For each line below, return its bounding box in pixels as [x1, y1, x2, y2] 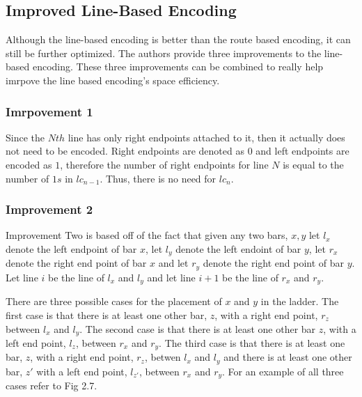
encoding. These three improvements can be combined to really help [32, 59, 324, 74]
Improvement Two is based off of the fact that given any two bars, [6, 228, 288, 242]
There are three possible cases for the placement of [6, 294, 222, 309]
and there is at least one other [223, 350, 352, 364]
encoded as [6, 157, 52, 171]
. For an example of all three [222, 364, 344, 378]
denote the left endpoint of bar [6, 241, 137, 256]
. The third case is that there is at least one [159, 335, 345, 350]
